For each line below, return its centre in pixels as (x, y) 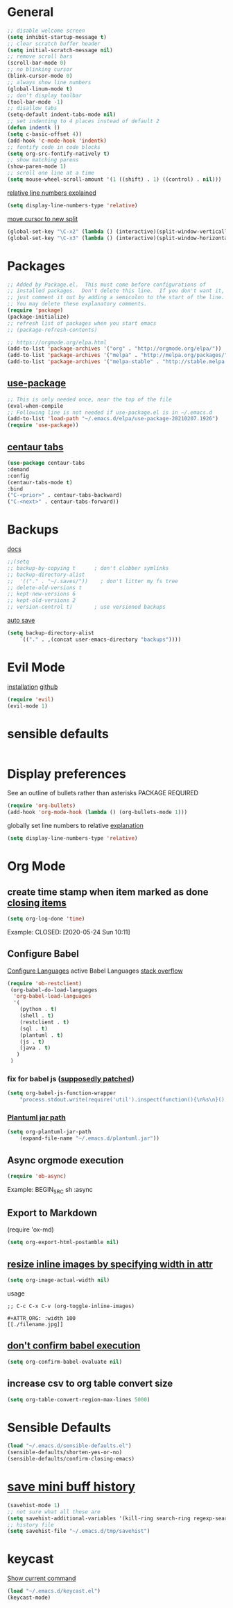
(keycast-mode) (29, 1598)
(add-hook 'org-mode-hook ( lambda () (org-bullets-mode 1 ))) (97, 812)
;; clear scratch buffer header (54, 43)
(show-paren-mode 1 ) (37, 167)
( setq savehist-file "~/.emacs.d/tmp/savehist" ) (79, 1531)
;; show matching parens (43, 160)
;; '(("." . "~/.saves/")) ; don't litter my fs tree (93, 581)
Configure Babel (43, 954)
